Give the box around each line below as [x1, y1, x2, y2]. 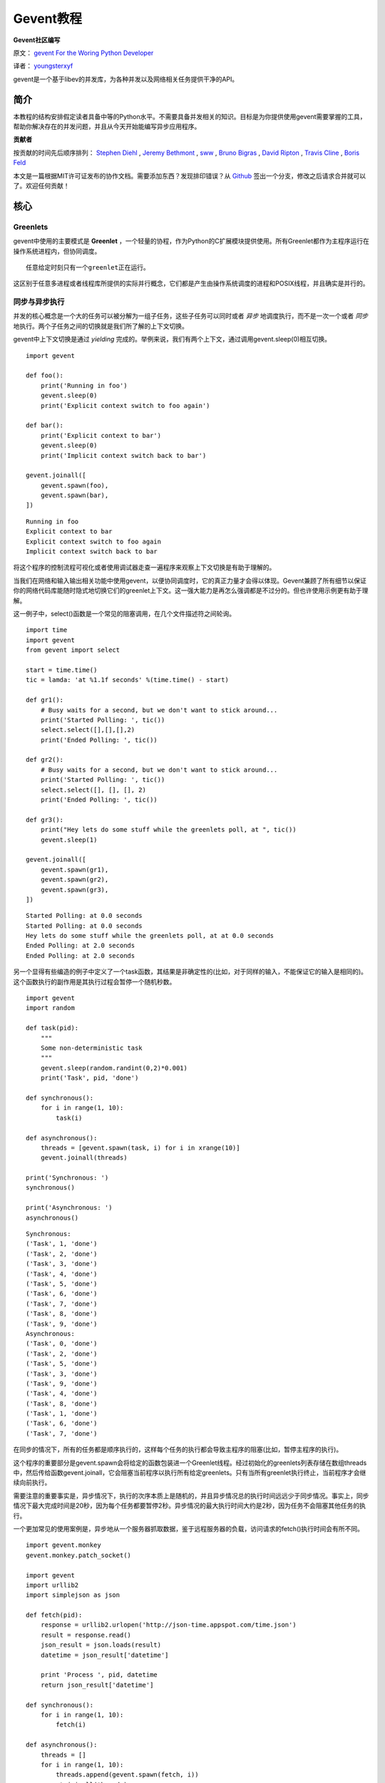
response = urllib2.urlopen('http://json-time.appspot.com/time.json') [40, 1621, 297, 1629]
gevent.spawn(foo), [40, 481, 109, 489]
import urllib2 [26, 1580, 79, 1589]
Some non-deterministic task [40, 1044, 143, 1052]
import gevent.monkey [26, 1541, 101, 1549]
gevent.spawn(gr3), [40, 885, 109, 894]
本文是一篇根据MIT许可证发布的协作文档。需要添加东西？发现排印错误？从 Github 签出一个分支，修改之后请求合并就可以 [13, 171, 366, 180]
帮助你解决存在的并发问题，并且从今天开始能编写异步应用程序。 [13, 122, 201, 131]
